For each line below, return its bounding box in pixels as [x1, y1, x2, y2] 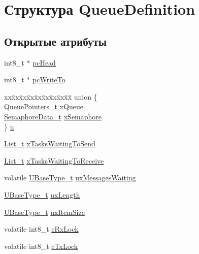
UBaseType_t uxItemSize [4, 206, 85, 217]
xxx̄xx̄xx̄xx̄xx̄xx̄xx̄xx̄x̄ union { [4, 91, 97, 102]
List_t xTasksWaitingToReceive [4, 155, 104, 166]
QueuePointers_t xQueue [4, 101, 83, 112]
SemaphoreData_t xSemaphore [4, 111, 102, 121]
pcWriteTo [32, 74, 65, 85]
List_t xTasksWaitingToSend [4, 138, 95, 149]
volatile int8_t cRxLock [4, 224, 79, 234]
